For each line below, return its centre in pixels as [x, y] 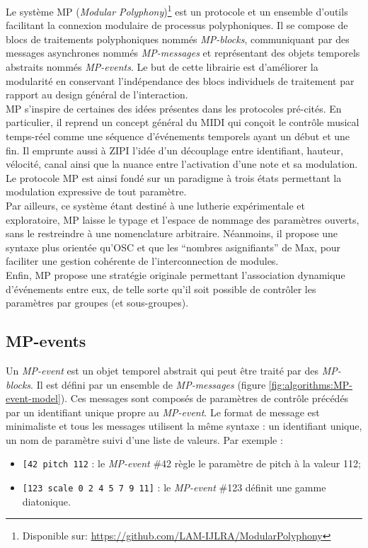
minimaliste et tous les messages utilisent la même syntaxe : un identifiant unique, [184, 426]
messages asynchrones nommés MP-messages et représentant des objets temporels [183, 53]
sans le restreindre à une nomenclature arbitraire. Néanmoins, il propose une [172, 233]
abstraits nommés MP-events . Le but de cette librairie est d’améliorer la [162, 67]
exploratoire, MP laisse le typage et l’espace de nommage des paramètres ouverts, [183, 219]
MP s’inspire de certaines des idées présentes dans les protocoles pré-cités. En [174, 108]
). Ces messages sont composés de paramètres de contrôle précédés [205, 398]
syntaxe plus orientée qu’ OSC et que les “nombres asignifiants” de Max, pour [173, 247]
